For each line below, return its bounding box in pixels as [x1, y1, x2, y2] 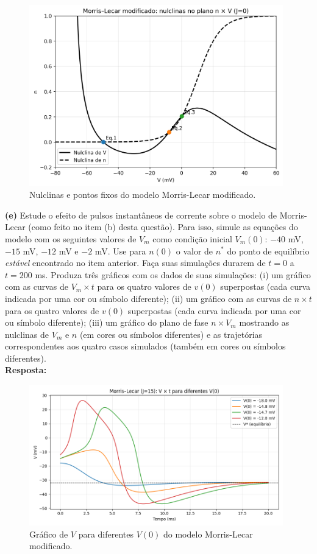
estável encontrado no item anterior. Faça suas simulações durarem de [5, 256, 266, 269]
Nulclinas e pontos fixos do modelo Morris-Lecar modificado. [29, 188, 256, 201]
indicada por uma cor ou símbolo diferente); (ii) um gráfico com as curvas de [5, 292, 292, 304]
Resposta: [5, 363, 47, 376]
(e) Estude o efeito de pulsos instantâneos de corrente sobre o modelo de [5, 208, 277, 221]
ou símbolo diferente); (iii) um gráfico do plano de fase [5, 316, 208, 329]
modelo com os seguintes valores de [5, 232, 137, 245]
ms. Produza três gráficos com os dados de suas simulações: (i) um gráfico [35, 268, 311, 281]
